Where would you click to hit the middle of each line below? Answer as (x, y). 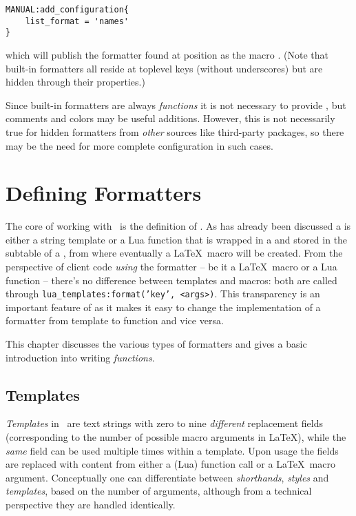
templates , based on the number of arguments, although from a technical (159, 491)
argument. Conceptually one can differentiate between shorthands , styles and (167, 477)
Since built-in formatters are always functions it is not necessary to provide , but (176, 105)
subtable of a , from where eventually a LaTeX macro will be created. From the (174, 253)
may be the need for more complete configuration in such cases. (139, 145)
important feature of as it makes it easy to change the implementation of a (163, 307)
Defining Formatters (104, 193)
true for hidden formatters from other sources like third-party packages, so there (175, 131)
